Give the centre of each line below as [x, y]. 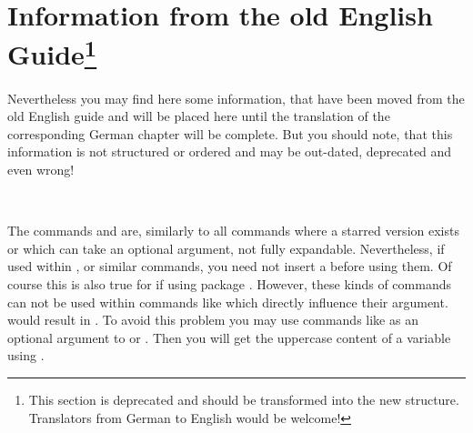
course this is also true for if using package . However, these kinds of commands [229, 283]
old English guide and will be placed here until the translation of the [199, 116]
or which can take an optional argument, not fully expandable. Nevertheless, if [226, 248]
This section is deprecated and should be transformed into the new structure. [244, 399]
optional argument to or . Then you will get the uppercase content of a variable [229, 337]
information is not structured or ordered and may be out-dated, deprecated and [230, 151]
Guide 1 [52, 52]
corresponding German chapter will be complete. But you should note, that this [230, 133]
